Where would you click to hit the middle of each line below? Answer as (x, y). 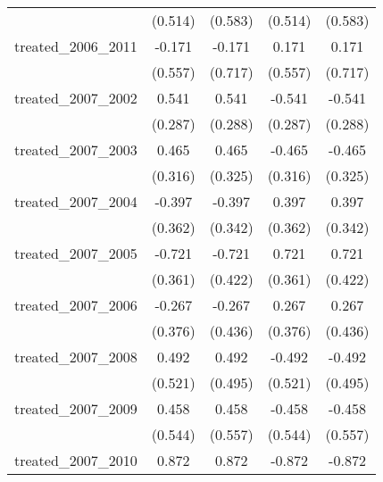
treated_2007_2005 (76, 253)
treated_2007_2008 (76, 357)
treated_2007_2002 (76, 98)
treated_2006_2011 (76, 46)
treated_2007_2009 (76, 408)
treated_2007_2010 (76, 460)
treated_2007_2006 (76, 305)
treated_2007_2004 (76, 201)
